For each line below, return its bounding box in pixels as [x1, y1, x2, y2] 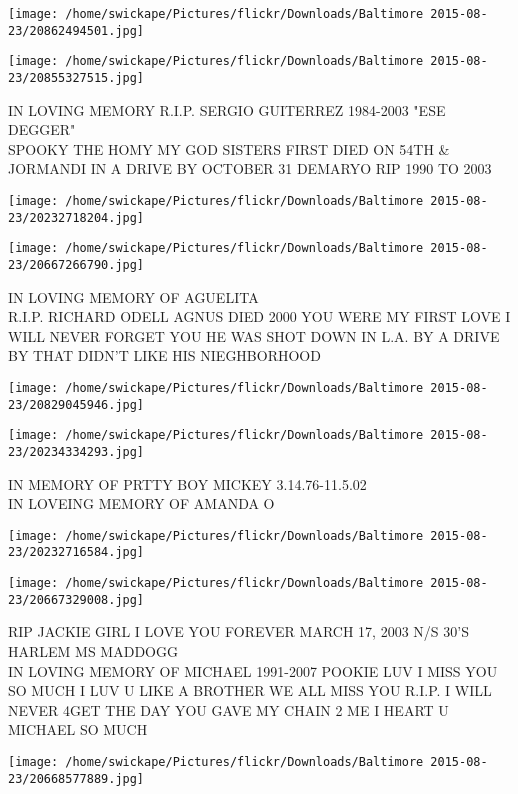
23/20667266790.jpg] [8, 257, 145, 272]
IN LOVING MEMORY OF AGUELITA [8, 286, 259, 307]
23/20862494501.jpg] [8, 23, 145, 38]
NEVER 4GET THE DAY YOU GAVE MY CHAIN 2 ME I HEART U [8, 699, 449, 720]
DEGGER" [8, 119, 76, 140]
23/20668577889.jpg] [8, 771, 145, 786]
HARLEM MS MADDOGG [8, 641, 178, 662]
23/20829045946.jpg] [8, 397, 145, 412]
